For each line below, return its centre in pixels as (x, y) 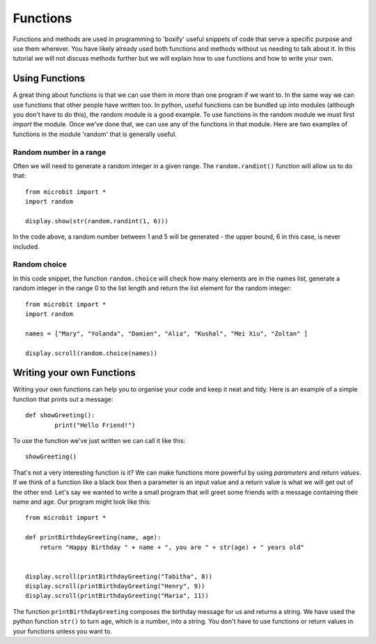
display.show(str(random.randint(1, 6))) (97, 221)
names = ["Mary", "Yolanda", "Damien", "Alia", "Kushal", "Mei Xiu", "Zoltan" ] (167, 334)
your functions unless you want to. (63, 631)
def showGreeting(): (60, 415)
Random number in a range (60, 152)
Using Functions (49, 78)
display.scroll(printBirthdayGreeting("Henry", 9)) (115, 586)
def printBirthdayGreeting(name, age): (93, 538)
